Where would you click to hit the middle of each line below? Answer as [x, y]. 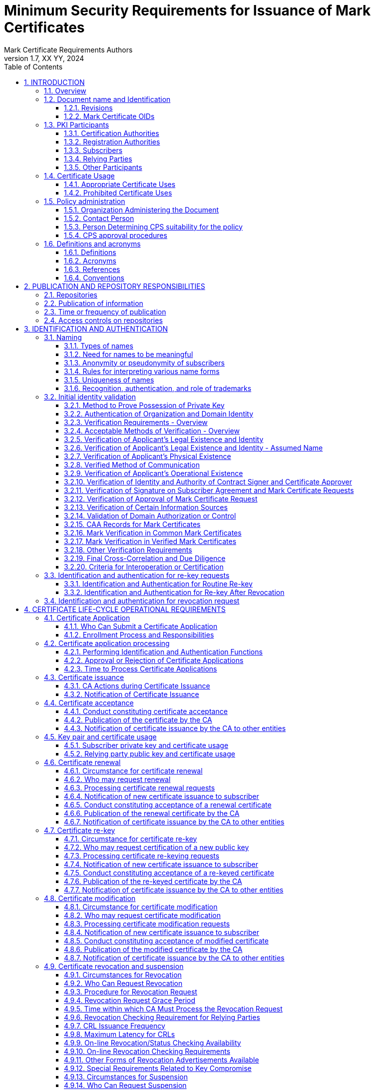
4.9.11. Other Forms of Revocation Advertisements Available [162, 1059]
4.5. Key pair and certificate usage [100, 736]
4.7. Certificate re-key [80, 830]
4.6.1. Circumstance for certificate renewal [133, 770]
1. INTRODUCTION [54, 82]
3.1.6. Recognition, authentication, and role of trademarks [158, 388]
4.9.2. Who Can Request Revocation [123, 983]
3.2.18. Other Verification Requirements [128, 549]
